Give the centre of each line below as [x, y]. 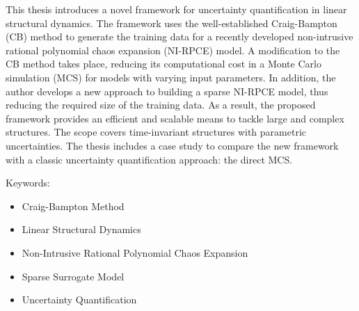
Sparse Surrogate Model [73, 276]
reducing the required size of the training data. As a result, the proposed [161, 105]
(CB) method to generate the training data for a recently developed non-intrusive [179, 37]
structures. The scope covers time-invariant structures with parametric [156, 132]
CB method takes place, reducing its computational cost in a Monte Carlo [163, 64]
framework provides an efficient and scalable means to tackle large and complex [175, 118]
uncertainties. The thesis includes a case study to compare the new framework [172, 145]
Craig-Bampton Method [73, 206]
